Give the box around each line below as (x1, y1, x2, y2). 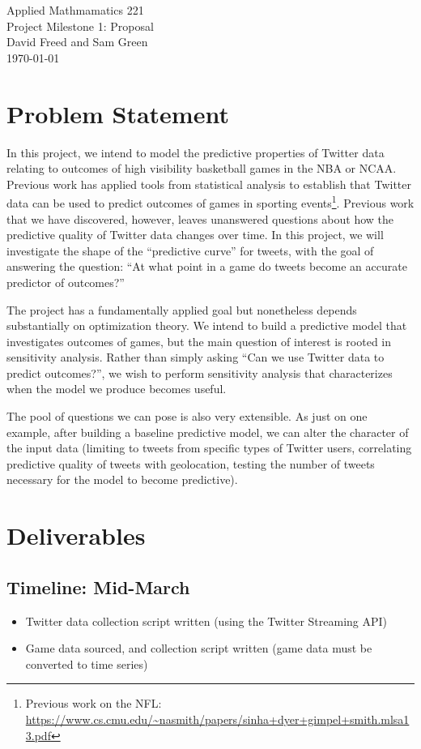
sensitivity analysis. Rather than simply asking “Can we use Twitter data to (6, 349, 385, 366)
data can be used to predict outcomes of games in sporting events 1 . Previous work (6, 192, 415, 211)
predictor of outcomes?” (6, 273, 125, 290)
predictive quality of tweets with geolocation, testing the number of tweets (6, 455, 375, 472)
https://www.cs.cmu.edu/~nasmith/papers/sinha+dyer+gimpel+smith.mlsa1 (25, 710, 410, 727)
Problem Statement (6, 96, 229, 130)
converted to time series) (25, 655, 148, 672)
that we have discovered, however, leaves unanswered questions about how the (6, 210, 394, 227)
